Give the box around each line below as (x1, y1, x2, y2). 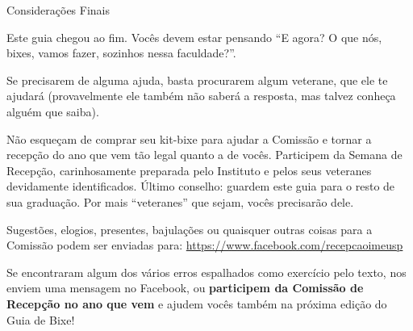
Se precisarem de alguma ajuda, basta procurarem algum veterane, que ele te (6, 71, 388, 88)
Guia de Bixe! (6, 311, 75, 328)
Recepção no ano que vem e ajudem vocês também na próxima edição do (6, 295, 387, 312)
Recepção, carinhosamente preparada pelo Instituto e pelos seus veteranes (6, 161, 372, 178)
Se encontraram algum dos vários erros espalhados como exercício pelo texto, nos (6, 263, 407, 280)
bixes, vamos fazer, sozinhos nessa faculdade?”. (6, 44, 236, 61)
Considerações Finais (6, 2, 111, 18)
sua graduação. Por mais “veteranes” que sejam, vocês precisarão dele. (6, 193, 354, 210)
